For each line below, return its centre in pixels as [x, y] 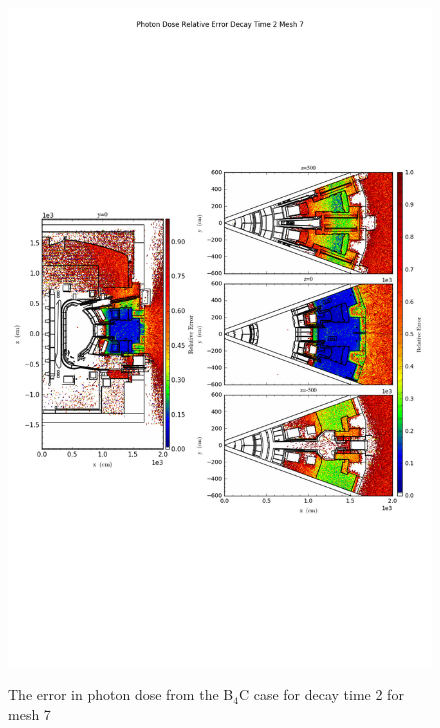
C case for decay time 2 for [321, 694]
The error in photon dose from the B [121, 694]
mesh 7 [29, 714]
